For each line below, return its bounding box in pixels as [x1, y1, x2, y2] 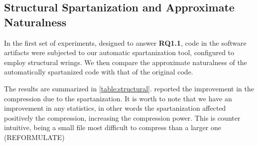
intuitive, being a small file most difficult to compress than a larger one [4, 122, 221, 133]
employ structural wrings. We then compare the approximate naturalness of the [4, 57, 247, 67]
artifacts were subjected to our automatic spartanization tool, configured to [4, 47, 235, 58]
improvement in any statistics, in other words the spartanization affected [4, 103, 226, 113]
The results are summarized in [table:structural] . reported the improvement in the [4, 83, 254, 93]
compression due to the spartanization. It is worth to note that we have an [4, 93, 232, 103]
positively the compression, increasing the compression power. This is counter [4, 112, 241, 123]
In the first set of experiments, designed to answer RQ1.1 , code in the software [4, 37, 247, 48]
